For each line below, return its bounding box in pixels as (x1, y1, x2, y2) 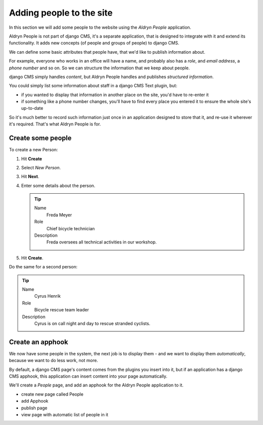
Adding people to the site (9, 7, 113, 18)
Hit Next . (21, 174, 39, 180)
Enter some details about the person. (21, 182, 95, 188)
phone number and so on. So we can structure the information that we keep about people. (9, 65, 190, 71)
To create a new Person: (9, 147, 58, 153)
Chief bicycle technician (46, 225, 95, 231)
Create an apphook (9, 338, 68, 346)
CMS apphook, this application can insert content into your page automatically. (9, 373, 168, 379)
